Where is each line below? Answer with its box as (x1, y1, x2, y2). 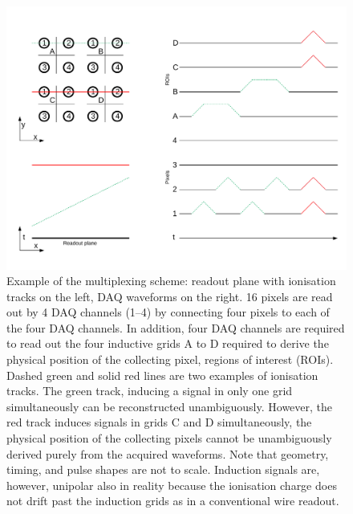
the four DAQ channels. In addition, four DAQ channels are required (6, 319, 345, 336)
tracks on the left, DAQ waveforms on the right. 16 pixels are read (6, 288, 333, 304)
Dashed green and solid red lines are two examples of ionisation (6, 366, 319, 383)
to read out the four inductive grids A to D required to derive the (6, 335, 329, 352)
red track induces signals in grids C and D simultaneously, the (6, 414, 312, 430)
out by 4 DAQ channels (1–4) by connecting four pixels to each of (6, 304, 330, 320)
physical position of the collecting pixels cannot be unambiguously (6, 430, 332, 447)
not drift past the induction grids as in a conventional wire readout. (6, 492, 339, 509)
